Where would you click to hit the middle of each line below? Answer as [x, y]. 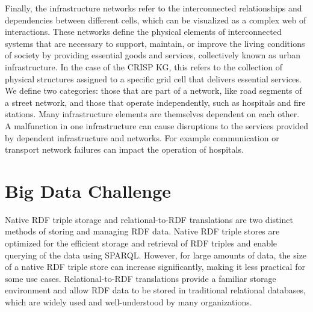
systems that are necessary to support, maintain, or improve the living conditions [155, 43]
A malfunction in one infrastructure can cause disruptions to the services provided [156, 125]
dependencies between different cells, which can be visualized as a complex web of [156, 20]
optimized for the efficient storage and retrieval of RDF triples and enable [141, 243]
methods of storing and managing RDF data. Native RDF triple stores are [142, 231]
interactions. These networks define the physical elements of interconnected [143, 32]
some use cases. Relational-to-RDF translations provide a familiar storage [141, 278]
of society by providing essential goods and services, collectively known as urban [153, 55]
